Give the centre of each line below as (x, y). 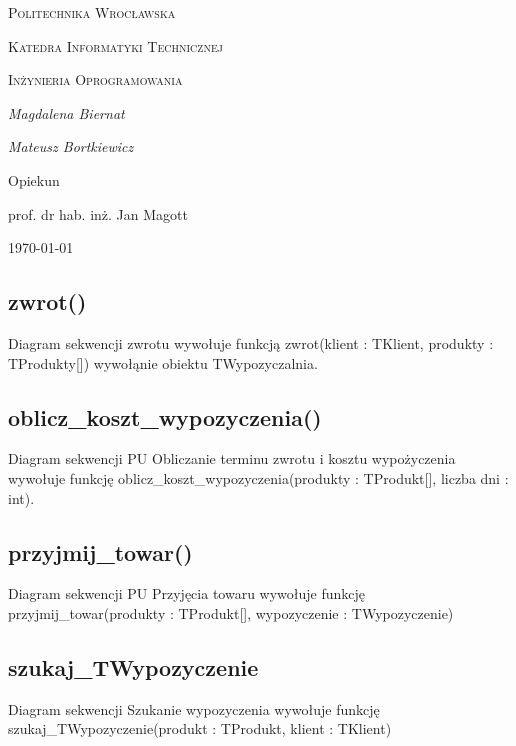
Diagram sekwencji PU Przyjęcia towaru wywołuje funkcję (187, 593)
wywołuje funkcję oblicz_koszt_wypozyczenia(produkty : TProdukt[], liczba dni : (258, 477)
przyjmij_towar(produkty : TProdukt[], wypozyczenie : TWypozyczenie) (231, 612)
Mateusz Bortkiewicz (71, 146)
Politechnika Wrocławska (92, 12)
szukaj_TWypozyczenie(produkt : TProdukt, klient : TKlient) (200, 728)
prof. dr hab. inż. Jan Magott (98, 213)
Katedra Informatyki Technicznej (115, 45)
